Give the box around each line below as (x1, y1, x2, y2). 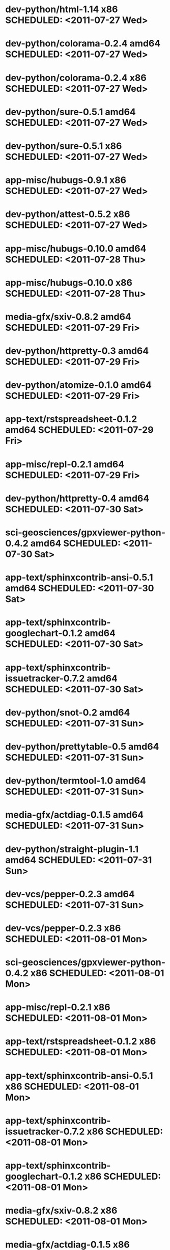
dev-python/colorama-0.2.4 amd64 (5, 38, 161, 49)
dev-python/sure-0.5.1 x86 (5, 140, 122, 151)
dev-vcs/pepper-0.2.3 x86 (5, 922, 121, 934)
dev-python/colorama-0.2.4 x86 (5, 72, 147, 84)
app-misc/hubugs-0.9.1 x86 (5, 174, 126, 186)
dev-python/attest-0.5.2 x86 (5, 209, 131, 220)
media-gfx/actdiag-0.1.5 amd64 (5, 809, 144, 821)
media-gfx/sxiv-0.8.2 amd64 (5, 311, 131, 322)
